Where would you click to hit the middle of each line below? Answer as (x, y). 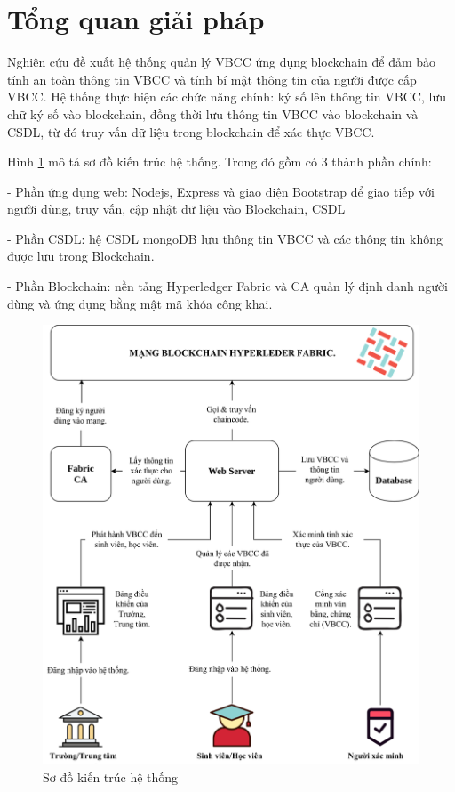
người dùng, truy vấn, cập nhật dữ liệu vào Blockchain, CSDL (176, 209)
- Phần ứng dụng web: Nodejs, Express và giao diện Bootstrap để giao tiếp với (221, 191)
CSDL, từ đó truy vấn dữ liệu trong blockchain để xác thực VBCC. (191, 131)
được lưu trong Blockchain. (81, 256)
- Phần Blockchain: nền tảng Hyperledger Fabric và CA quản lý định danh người (227, 286)
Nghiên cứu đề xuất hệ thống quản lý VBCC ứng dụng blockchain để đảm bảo (222, 62)
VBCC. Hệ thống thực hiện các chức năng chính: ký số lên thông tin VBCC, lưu (227, 97)
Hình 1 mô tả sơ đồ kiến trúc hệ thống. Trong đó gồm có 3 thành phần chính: (220, 162)
